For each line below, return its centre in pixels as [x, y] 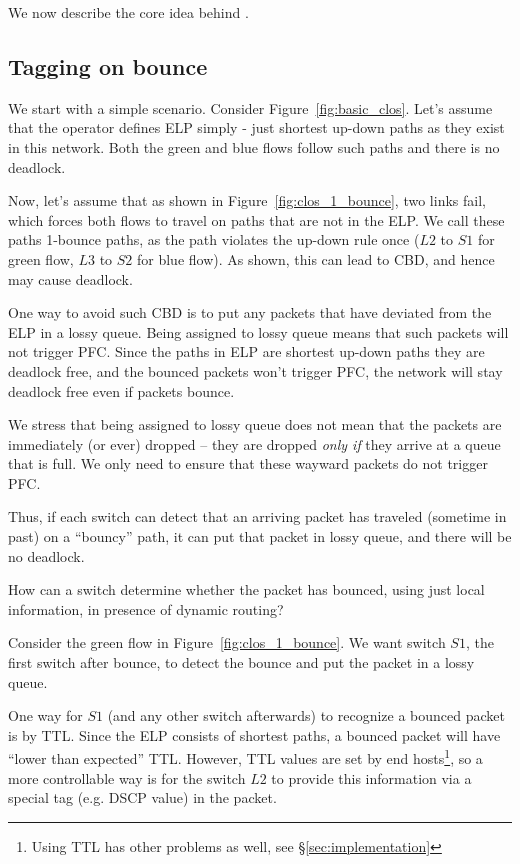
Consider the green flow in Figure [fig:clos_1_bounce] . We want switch [227, 642]
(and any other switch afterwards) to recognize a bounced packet [306, 715]
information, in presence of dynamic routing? [146, 608]
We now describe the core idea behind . [128, 12]
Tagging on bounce [108, 65]
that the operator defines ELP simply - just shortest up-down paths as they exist [256, 127]
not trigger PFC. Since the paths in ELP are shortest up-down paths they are [246, 351]
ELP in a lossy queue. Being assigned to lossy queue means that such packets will [258, 331]
